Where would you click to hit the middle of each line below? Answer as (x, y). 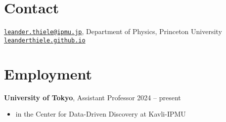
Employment (48, 73)
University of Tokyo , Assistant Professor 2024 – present (92, 97)
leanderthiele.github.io (45, 40)
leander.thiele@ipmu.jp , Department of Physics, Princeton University (113, 31)
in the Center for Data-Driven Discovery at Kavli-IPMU (101, 114)
